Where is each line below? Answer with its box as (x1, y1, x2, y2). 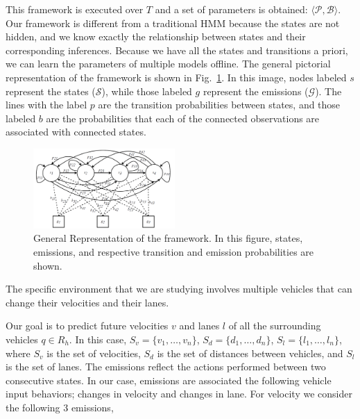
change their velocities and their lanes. (6, 295, 169, 309)
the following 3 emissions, (6, 400, 114, 414)
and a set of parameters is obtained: (155, 2, 308, 16)
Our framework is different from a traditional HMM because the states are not (6, 15, 340, 30)
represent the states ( (6, 83, 96, 98)
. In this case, (69, 331, 127, 346)
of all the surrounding (228, 318, 321, 333)
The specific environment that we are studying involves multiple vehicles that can (6, 281, 352, 296)
